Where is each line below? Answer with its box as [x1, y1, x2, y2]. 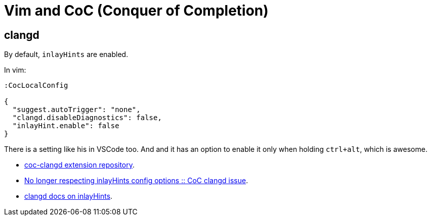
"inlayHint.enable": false [12, 122, 119, 130]
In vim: [4, 66, 26, 75]
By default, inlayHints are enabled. [4, 50, 128, 59]
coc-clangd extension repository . [24, 160, 135, 170]
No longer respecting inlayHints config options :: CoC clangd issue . [24, 176, 248, 185]
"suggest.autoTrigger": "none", [12, 105, 141, 114]
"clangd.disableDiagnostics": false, [12, 114, 162, 122]
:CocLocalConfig [4, 81, 68, 90]
